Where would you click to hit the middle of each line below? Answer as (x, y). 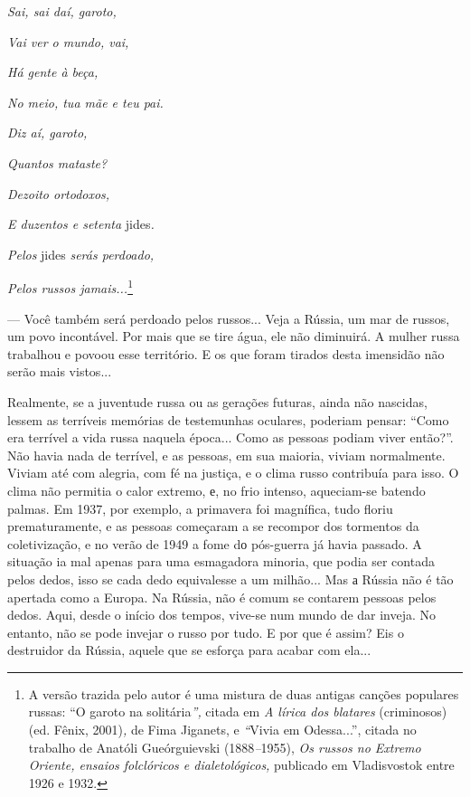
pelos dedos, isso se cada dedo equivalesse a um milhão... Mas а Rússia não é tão (230, 579)
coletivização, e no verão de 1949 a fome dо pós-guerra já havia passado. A (215, 543)
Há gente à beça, (53, 72)
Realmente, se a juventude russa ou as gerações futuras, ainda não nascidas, (217, 401)
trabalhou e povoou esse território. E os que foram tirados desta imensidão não (226, 353)
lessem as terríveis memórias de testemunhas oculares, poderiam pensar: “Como (228, 419)
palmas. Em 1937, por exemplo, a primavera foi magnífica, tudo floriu (200, 508)
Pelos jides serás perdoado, (81, 254)
